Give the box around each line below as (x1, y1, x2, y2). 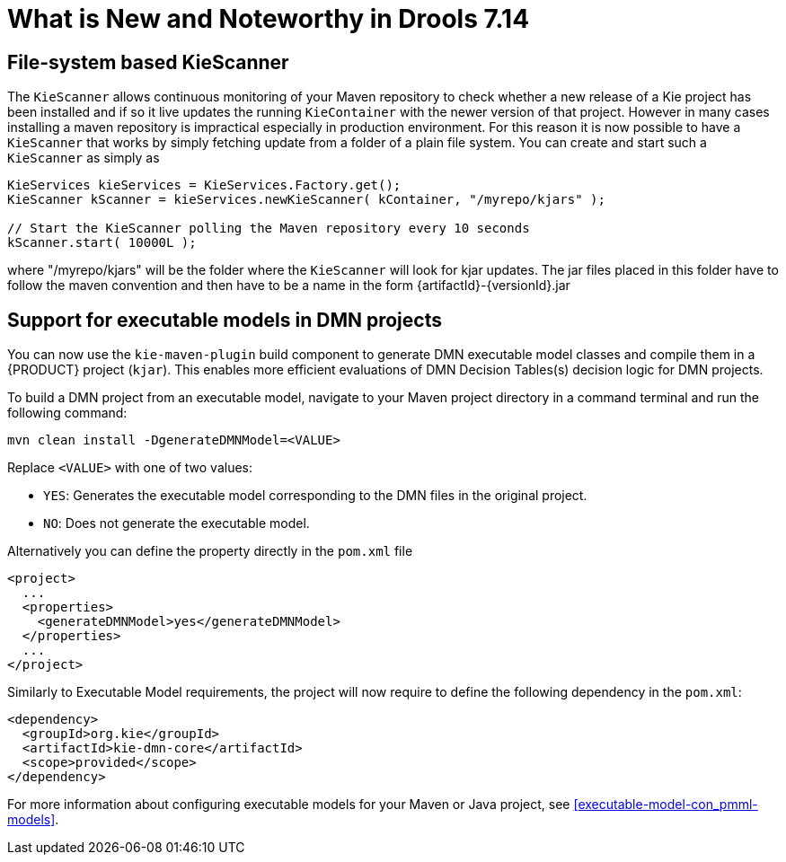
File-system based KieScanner (7, 50, 289, 74)
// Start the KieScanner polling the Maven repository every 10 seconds (7, 221, 530, 236)
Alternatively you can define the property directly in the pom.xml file (7, 543, 413, 559)
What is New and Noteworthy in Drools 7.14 (7, 4, 530, 34)
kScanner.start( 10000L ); (7, 235, 197, 251)
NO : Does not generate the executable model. (43, 515, 310, 532)
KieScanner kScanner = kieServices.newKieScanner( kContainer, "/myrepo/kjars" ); (7, 192, 605, 207)
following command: (7, 405, 128, 421)
